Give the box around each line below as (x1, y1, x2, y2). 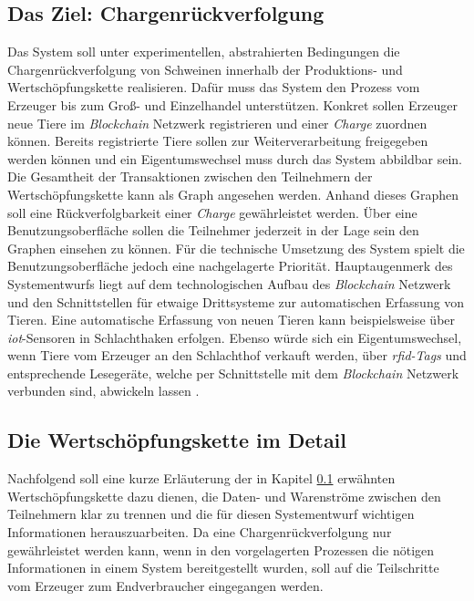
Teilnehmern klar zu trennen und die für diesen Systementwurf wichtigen (7, 504, 415, 523)
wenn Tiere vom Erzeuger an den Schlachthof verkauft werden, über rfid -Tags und (7, 346, 467, 365)
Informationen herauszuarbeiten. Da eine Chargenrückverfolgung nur (7, 523, 392, 542)
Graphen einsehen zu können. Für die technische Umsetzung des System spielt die (7, 238, 465, 257)
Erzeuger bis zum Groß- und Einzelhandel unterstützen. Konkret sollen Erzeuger (7, 95, 458, 114)
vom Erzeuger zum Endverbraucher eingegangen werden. (7, 575, 324, 595)
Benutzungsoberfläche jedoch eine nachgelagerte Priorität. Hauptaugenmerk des (7, 256, 453, 275)
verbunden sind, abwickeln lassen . (7, 381, 200, 400)
